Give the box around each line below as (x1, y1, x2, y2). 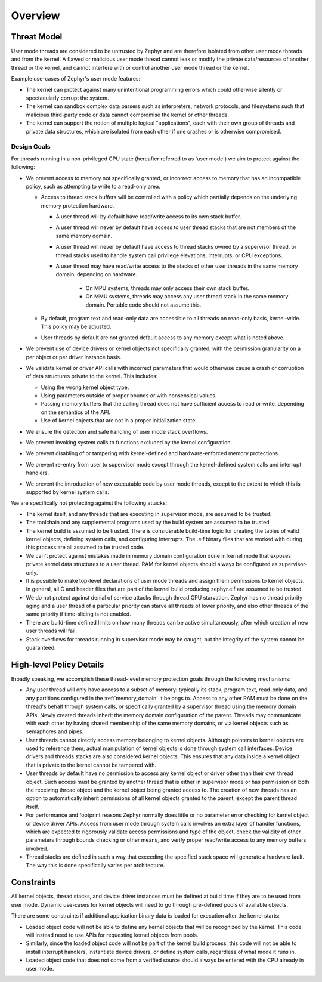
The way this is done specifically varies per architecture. (26, 861, 165, 869)
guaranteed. (26, 644, 56, 651)
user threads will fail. (26, 627, 78, 635)
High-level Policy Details (11, 659, 104, 669)
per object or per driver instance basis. (26, 353, 122, 360)
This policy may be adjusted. (41, 323, 112, 331)
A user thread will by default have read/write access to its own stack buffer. (55, 213, 241, 220)
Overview (11, 9, 60, 22)
